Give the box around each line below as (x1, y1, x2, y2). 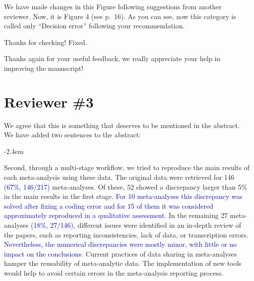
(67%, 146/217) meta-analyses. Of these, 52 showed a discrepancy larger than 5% (4, 181, 247, 192)
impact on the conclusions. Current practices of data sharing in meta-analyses (4, 248, 237, 259)
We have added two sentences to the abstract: (4, 130, 141, 140)
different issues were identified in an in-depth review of (77, 220, 241, 230)
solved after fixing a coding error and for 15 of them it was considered (4, 200, 213, 211)
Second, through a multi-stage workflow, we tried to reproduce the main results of (4, 162, 250, 173)
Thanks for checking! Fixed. (4, 37, 87, 47)
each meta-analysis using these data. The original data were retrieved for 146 (4, 172, 234, 182)
